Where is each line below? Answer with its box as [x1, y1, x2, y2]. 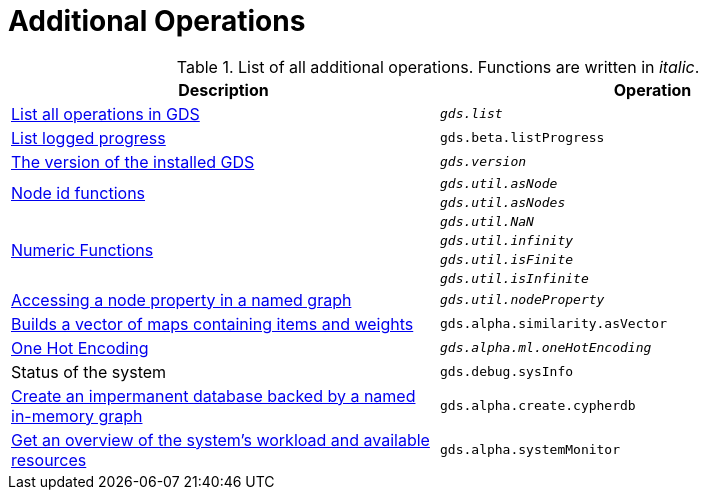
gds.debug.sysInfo [440, 364, 574, 380]
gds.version [440, 154, 527, 170]
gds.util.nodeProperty [440, 292, 605, 308]
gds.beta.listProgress [440, 130, 605, 146]
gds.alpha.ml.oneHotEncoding [440, 340, 652, 356]
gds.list [440, 106, 503, 122]
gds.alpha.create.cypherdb [440, 398, 636, 414]
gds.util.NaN [440, 213, 534, 229]
